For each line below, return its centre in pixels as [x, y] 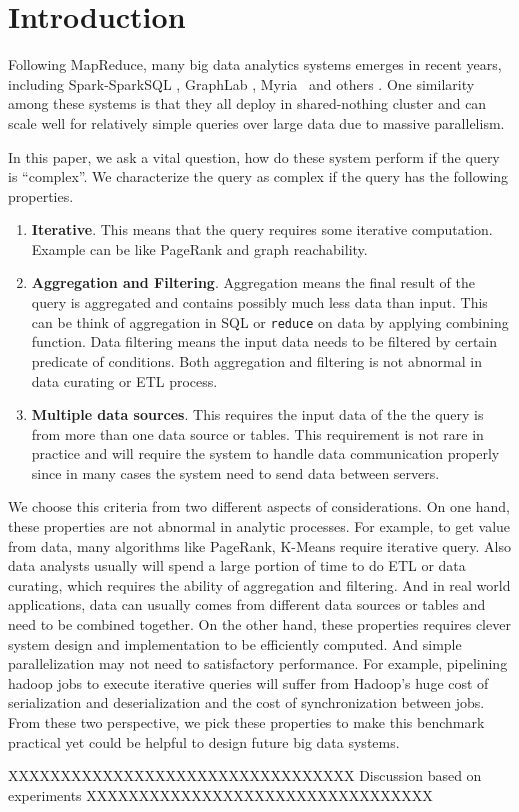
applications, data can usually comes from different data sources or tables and [247, 604]
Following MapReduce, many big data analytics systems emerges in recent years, [255, 64]
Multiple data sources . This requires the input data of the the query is [257, 414]
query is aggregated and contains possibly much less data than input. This [259, 302]
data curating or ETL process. [124, 380]
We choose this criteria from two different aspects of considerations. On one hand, [259, 506]
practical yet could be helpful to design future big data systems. [204, 741]
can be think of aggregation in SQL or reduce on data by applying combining [270, 321]
